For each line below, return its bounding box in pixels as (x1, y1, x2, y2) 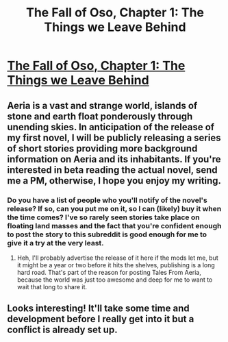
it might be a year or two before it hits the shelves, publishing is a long (16, 260, 216, 269)
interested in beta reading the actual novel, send (7, 164, 218, 175)
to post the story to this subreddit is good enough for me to (7, 230, 207, 239)
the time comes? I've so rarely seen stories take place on (7, 212, 200, 222)
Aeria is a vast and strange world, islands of (7, 99, 198, 111)
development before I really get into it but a (7, 313, 194, 325)
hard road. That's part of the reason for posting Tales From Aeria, (16, 268, 202, 276)
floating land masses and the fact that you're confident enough (7, 221, 222, 230)
